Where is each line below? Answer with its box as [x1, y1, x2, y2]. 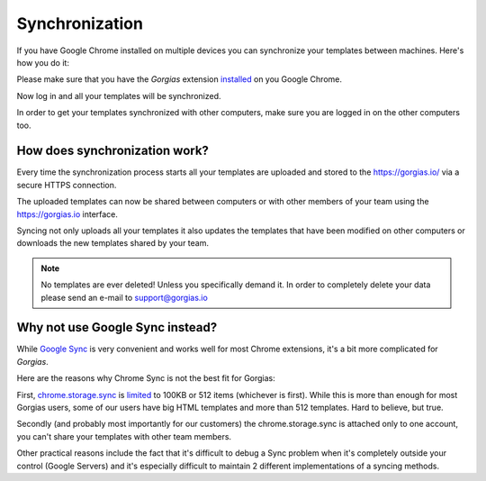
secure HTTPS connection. [16, 179, 117, 190]
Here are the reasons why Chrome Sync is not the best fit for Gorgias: [16, 373, 276, 384]
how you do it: [16, 57, 69, 68]
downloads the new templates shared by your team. [16, 238, 210, 249]
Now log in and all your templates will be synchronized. [16, 90, 221, 101]
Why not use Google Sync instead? [16, 320, 218, 335]
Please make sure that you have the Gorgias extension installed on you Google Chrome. [16, 74, 342, 85]
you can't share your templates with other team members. [16, 431, 232, 441]
